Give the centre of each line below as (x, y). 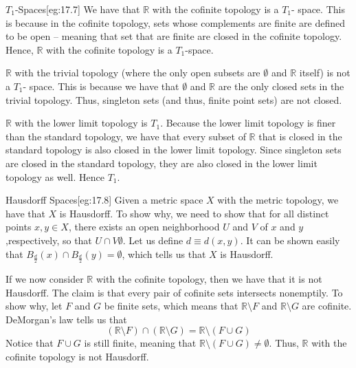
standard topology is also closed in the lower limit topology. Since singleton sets (174, 150)
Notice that (30, 343)
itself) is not (325, 73)
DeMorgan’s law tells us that (66, 319)
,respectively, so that (49, 240)
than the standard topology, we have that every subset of (126, 136)
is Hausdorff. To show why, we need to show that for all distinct (194, 213)
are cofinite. (327, 306)
